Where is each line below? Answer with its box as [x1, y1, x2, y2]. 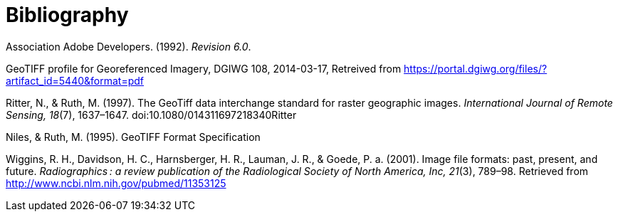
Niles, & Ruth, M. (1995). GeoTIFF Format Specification [6, 130, 261, 143]
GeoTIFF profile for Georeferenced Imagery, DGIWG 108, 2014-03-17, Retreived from [6, 62, 402, 75]
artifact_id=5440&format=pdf [6, 74, 144, 87]
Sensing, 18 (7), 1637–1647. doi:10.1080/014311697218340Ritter [6, 108, 297, 121]
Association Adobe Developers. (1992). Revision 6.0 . [6, 40, 251, 53]
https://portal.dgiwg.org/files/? [404, 62, 548, 75]
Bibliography [6, 3, 129, 27]
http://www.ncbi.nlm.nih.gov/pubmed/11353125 [6, 176, 226, 189]
